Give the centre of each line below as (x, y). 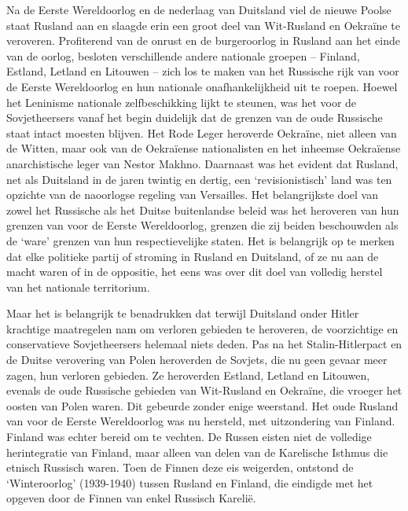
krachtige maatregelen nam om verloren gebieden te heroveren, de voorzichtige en (202, 328)
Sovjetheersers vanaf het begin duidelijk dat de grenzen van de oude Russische (195, 118)
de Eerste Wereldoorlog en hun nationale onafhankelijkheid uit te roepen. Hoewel (202, 86)
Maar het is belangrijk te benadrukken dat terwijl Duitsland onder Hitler (183, 313)
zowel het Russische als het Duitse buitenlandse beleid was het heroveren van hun (203, 210)
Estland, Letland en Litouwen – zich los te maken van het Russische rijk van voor (203, 71)
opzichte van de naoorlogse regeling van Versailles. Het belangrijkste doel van (192, 195)
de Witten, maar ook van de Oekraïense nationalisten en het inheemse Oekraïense (204, 148)
